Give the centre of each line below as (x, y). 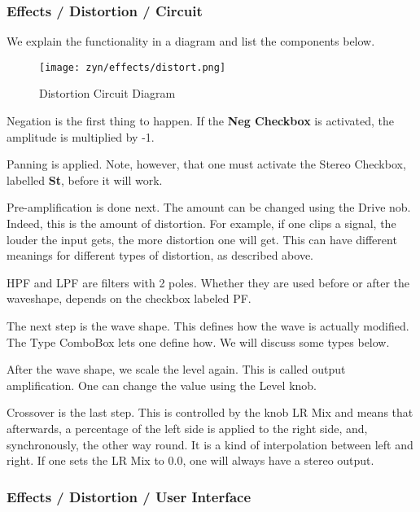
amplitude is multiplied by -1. (81, 136)
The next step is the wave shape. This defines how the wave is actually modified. (208, 326)
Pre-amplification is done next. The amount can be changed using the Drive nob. (209, 207)
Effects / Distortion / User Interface (129, 496)
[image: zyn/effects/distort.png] (133, 67)
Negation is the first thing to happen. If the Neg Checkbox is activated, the (201, 121)
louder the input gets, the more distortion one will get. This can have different (202, 239)
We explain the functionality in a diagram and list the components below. (191, 41)
